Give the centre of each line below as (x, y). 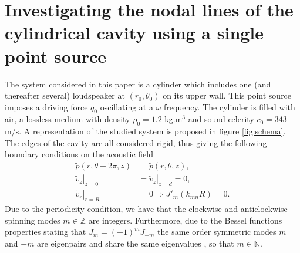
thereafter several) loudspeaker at (65, 95)
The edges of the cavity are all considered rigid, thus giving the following (136, 142)
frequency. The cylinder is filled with (230, 107)
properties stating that (45, 232)
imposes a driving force (46, 107)
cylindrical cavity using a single (134, 33)
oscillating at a (127, 107)
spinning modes (33, 220)
